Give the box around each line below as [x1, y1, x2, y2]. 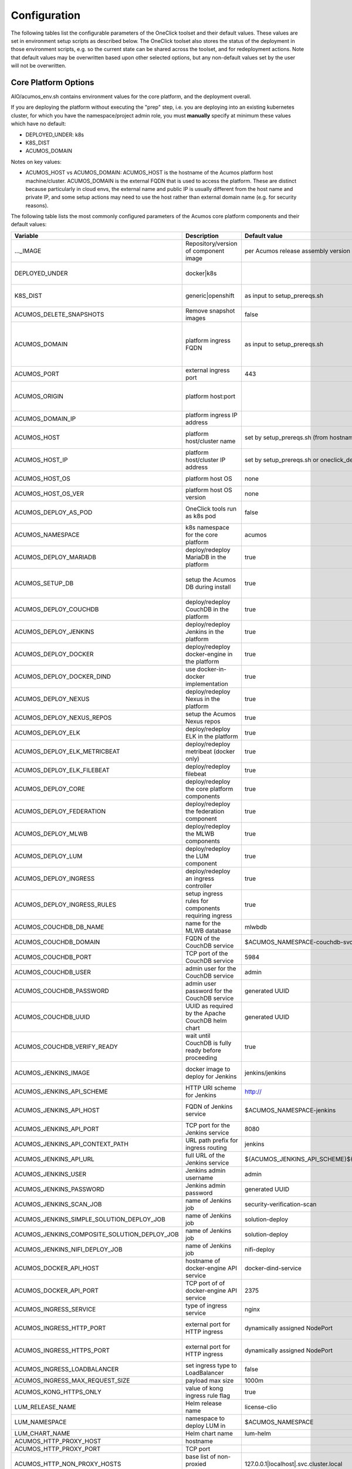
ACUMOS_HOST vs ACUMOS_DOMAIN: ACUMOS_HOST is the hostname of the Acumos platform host [25, 169, 273, 176]
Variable [14, 232, 39, 240]
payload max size [185, 1376, 234, 1384]
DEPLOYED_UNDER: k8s [25, 131, 84, 138]
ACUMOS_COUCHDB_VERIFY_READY [14, 1042, 119, 1051]
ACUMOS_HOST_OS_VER [14, 489, 84, 498]
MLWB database [185, 926, 231, 934]
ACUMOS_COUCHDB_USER [14, 968, 91, 976]
